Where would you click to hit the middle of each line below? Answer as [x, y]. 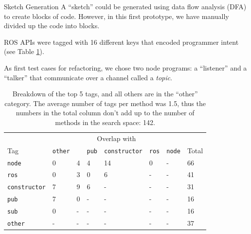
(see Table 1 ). [24, 51]
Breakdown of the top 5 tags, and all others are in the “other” [105, 94]
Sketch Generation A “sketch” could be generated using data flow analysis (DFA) [125, 6]
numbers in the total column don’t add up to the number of [105, 113]
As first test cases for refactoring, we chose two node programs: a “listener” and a [125, 67]
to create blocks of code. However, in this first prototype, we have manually [117, 16]
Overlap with [117, 138]
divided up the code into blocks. [52, 26]
